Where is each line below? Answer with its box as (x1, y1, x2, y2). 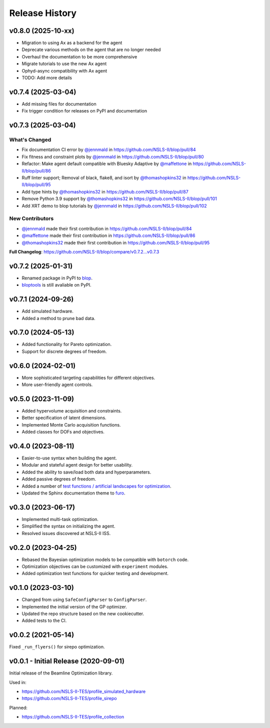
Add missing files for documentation (21, 100, 97, 107)
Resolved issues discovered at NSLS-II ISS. (21, 530, 111, 536)
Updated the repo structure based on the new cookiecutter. (21, 610, 144, 617)
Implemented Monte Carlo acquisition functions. (21, 421, 121, 427)
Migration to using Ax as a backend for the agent (21, 40, 122, 46)
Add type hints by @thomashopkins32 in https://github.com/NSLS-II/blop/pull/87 (21, 188, 188, 194)
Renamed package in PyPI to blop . (21, 275, 92, 281)
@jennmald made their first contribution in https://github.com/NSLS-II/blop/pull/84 (21, 225, 192, 231)
